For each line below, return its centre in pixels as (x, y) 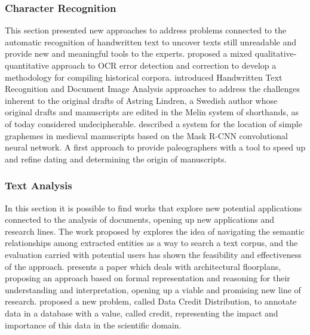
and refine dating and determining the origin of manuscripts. (116, 159)
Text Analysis (39, 185)
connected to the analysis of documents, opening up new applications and (140, 219)
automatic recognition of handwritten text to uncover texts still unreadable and (151, 42)
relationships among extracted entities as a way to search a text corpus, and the (151, 243)
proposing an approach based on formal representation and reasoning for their (148, 278)
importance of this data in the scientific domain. (93, 325)
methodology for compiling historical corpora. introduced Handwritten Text (144, 77)
